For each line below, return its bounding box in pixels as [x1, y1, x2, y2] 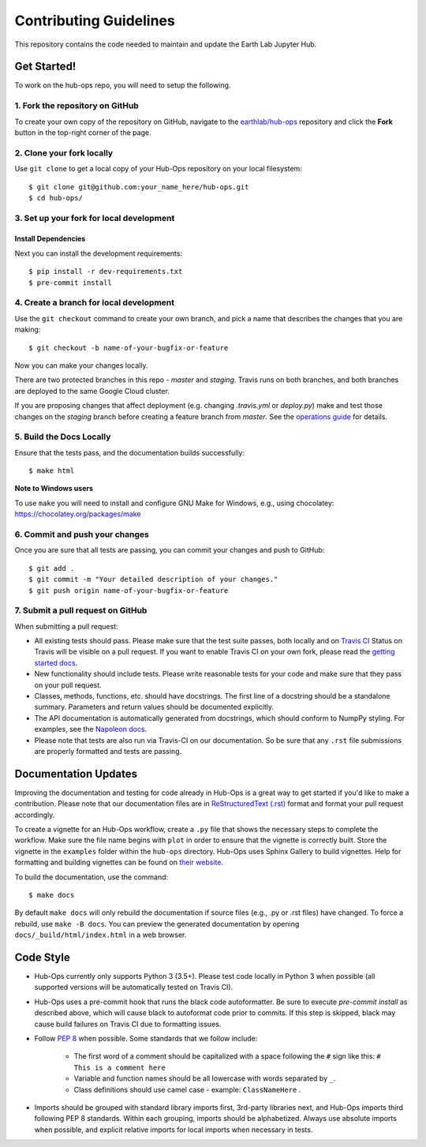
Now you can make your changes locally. [14, 360, 148, 370]
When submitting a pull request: [14, 621, 118, 631]
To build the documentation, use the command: [14, 872, 169, 882]
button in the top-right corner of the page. [14, 127, 151, 137]
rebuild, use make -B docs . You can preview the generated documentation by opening [14, 919, 300, 928]
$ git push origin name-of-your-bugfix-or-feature [28, 586, 229, 595]
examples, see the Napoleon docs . [34, 725, 148, 734]
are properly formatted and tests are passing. [34, 746, 182, 755]
